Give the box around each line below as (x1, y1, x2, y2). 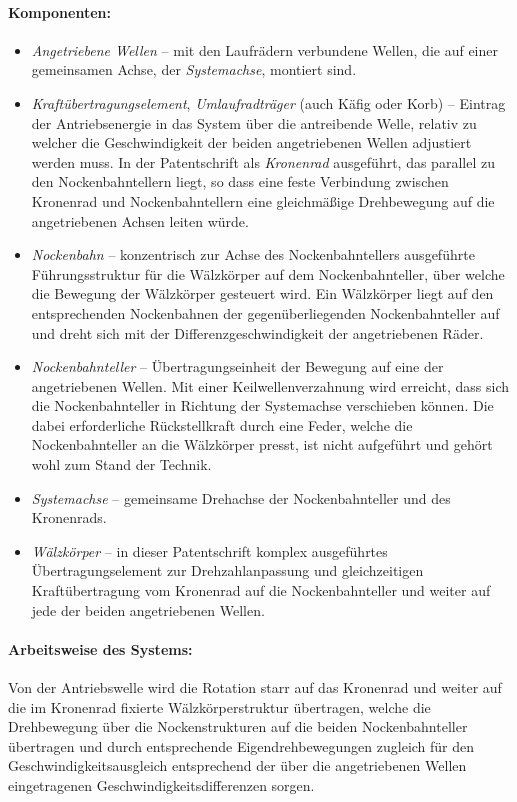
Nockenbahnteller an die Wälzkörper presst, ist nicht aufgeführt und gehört (31, 434, 493, 455)
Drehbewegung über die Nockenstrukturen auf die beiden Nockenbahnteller (8, 716, 468, 737)
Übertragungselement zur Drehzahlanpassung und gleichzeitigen (31, 560, 424, 581)
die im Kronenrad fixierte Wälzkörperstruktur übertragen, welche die (8, 696, 431, 717)
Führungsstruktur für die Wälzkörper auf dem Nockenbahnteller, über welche (31, 263, 505, 284)
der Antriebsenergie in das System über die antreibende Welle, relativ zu (31, 112, 477, 133)
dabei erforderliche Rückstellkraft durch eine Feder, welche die (31, 414, 413, 435)
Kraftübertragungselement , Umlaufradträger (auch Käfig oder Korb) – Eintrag (31, 92, 506, 113)
